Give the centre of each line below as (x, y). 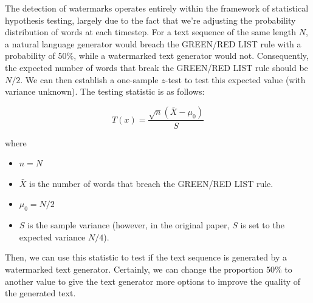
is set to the (262, 225)
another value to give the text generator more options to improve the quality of (153, 281)
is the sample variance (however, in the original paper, (129, 225)
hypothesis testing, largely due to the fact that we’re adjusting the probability (150, 20)
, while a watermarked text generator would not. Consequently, (191, 56)
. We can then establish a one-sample (89, 79)
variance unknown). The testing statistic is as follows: (105, 91)
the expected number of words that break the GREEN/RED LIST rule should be (156, 67)
